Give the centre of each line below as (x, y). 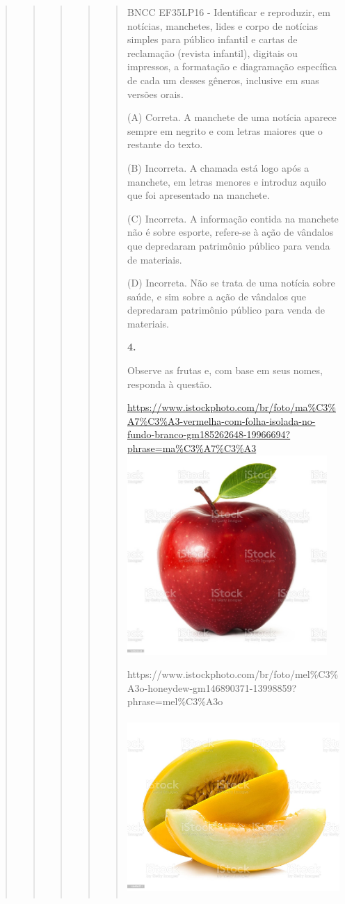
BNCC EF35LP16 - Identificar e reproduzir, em (228, 12)
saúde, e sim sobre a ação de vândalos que (216, 296)
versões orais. (155, 94)
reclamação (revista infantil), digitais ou (212, 53)
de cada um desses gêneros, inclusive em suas (223, 80)
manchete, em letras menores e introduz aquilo (226, 181)
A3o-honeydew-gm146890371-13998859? (212, 687)
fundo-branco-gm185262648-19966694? (209, 434)
